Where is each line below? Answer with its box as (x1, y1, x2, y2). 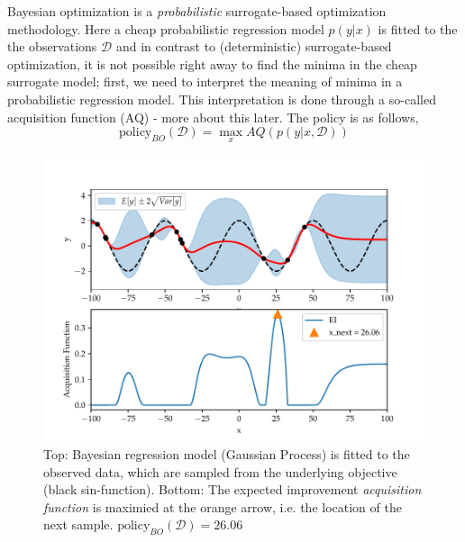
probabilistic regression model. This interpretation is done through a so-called (7, 89, 436, 108)
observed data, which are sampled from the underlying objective (43, 462, 397, 481)
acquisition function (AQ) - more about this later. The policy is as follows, (7, 107, 419, 126)
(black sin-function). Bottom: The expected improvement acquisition (43, 480, 422, 499)
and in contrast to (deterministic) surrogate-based (115, 37, 392, 56)
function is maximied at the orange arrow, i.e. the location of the (43, 497, 402, 516)
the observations (7, 37, 97, 56)
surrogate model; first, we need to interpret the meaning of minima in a (7, 72, 403, 91)
